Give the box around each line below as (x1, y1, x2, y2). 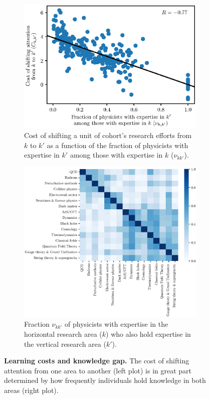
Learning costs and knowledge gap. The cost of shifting (4, 355, 189, 366)
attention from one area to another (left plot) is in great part (4, 365, 192, 375)
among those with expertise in (70, 150, 163, 160)
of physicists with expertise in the (65, 319, 168, 329)
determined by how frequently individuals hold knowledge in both (4, 375, 206, 385)
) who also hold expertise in (106, 328, 191, 339)
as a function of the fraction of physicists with (47, 140, 188, 150)
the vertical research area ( (24, 338, 106, 349)
